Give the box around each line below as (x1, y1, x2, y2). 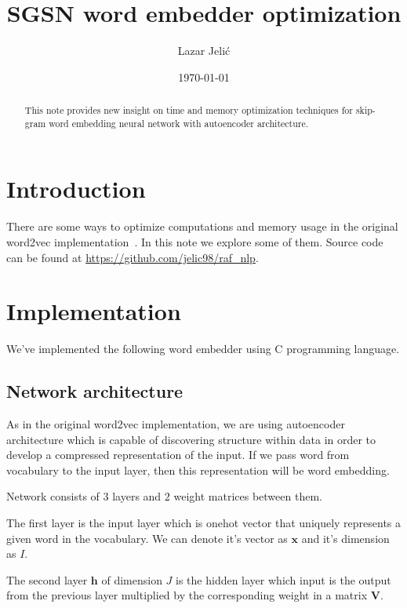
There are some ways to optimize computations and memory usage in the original (6, 218, 398, 235)
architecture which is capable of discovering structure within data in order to (6, 431, 376, 447)
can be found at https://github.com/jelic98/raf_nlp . (6, 249, 259, 265)
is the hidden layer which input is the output (176, 571, 391, 588)
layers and (112, 488, 162, 504)
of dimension (101, 571, 162, 588)
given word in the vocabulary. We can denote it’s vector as (6, 530, 288, 546)
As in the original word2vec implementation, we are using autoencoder (6, 416, 345, 432)
